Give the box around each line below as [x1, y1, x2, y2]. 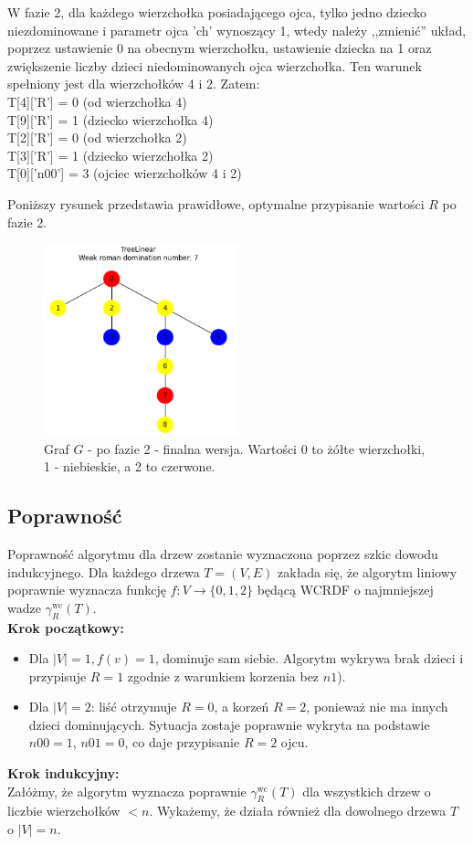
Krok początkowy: [7, 618, 124, 637]
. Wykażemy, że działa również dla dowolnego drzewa [149, 801, 447, 820]
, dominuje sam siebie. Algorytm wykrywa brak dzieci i [154, 649, 464, 668]
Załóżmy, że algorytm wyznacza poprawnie [7, 781, 247, 800]
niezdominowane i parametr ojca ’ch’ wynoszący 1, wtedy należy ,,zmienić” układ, [7, 20, 467, 39]
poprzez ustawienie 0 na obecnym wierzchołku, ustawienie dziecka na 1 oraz [7, 38, 432, 58]
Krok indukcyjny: [7, 764, 120, 783]
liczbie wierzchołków [7, 801, 121, 820]
